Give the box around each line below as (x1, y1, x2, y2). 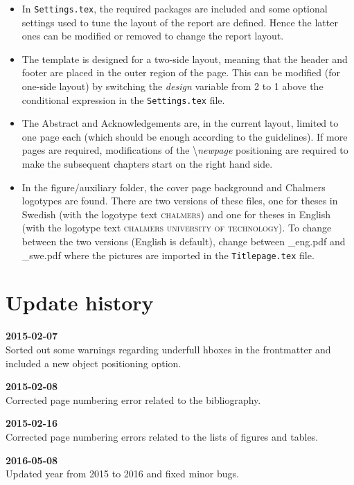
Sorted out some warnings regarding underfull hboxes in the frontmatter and (6, 342, 331, 356)
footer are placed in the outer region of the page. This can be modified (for (21, 65, 340, 80)
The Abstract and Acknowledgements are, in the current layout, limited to (21, 116, 339, 130)
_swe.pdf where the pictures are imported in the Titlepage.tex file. (21, 247, 315, 262)
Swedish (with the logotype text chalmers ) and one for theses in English (21, 206, 331, 221)
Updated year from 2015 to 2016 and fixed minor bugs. (6, 466, 239, 481)
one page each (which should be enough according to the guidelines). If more (21, 129, 348, 143)
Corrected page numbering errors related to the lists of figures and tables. (6, 429, 319, 443)
